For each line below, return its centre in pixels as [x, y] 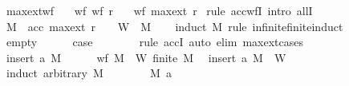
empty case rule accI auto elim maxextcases [155, 42]
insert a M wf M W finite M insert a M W [146, 57]
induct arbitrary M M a [89, 73]
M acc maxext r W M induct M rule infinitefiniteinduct [174, 26]
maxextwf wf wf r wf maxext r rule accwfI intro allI [159, 10]
